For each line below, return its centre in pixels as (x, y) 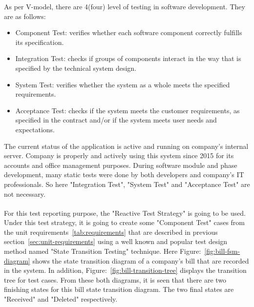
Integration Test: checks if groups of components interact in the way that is (128, 58)
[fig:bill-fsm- (222, 251)
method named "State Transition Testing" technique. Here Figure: (103, 251)
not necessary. (25, 194)
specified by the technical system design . (76, 68)
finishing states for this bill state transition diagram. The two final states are (119, 289)
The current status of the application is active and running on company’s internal (126, 146)
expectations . (35, 129)
